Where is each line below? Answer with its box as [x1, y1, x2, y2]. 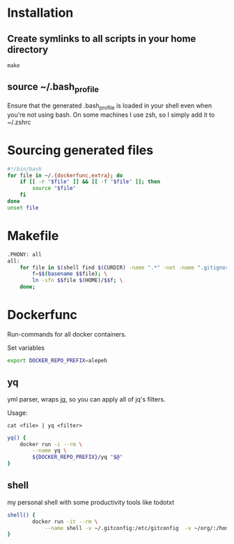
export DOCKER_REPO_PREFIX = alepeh [7, 357, 108, 364]
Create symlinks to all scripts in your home [7, 33, 196, 45]
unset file [7, 204, 39, 211]
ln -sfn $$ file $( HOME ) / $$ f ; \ [32, 277, 123, 284]
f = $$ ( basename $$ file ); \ [32, 270, 108, 277]
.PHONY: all [7, 251, 42, 258]
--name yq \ [32, 447, 68, 455]
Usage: [7, 409, 28, 417]
